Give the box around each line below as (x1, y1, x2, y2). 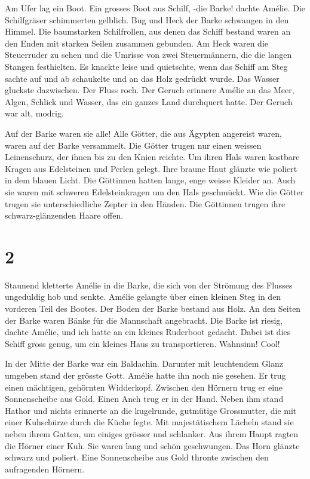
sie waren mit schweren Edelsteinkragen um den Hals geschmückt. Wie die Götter (5, 185, 304, 198)
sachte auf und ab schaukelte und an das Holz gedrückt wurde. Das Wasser (5, 72, 280, 84)
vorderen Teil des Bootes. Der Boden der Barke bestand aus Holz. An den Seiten (5, 302, 301, 314)
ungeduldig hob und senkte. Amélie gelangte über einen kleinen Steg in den (5, 290, 281, 303)
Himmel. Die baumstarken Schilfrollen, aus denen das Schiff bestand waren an (5, 25, 291, 38)
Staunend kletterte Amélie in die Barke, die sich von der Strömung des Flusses (5, 278, 293, 291)
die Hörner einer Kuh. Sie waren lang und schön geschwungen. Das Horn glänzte (5, 439, 300, 452)
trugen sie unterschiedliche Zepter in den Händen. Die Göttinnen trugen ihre (5, 197, 286, 210)
